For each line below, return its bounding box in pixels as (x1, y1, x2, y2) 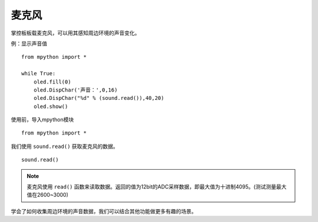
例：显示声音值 (11, 40, 47, 47)
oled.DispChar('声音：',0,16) (33, 86, 118, 93)
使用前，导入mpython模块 (11, 116, 74, 123)
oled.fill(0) (33, 78, 71, 85)
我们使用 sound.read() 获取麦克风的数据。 (11, 143, 119, 150)
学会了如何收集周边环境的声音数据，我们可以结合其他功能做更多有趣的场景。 (11, 207, 197, 214)
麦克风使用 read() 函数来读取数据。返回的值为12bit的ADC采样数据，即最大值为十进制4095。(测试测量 (26, 183, 277, 190)
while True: (21, 70, 56, 77)
